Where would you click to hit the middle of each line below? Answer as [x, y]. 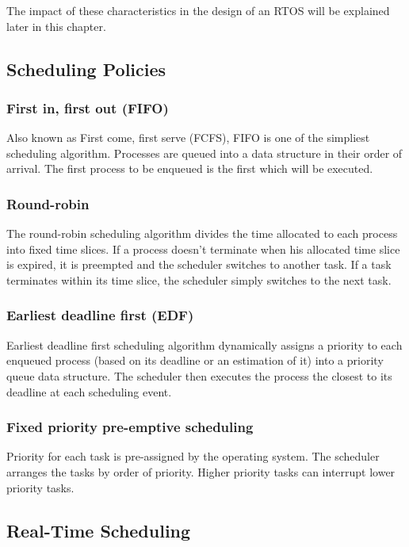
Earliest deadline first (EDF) [100, 315]
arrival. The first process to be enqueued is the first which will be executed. [190, 168]
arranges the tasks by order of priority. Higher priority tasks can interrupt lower [201, 471]
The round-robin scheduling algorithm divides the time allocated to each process [202, 233]
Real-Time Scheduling [99, 530]
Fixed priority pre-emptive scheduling [130, 427]
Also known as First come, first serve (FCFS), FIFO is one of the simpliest [188, 138]
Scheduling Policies [86, 69]
